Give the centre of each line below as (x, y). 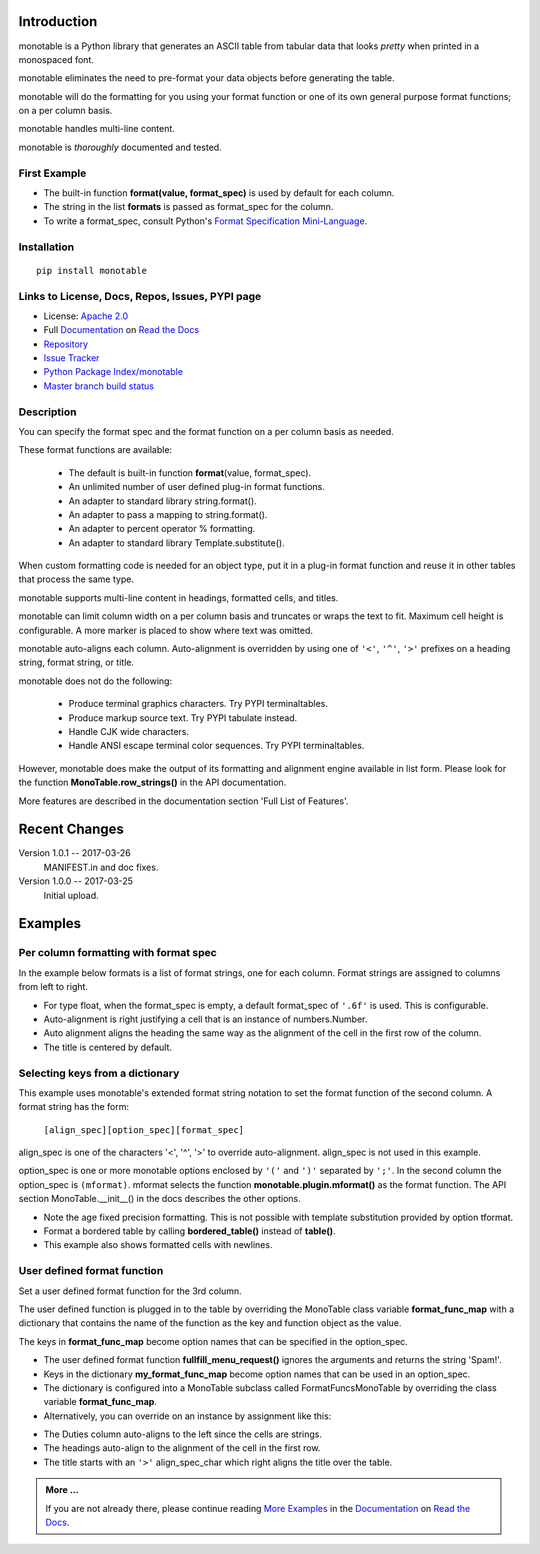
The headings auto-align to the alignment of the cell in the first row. (182, 1448)
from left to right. (53, 987)
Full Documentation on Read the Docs (121, 330)
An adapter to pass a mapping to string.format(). (168, 514)
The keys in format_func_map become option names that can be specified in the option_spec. (213, 1341)
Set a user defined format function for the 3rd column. (130, 1291)
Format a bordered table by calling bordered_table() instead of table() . (189, 1231)
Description (47, 412)
